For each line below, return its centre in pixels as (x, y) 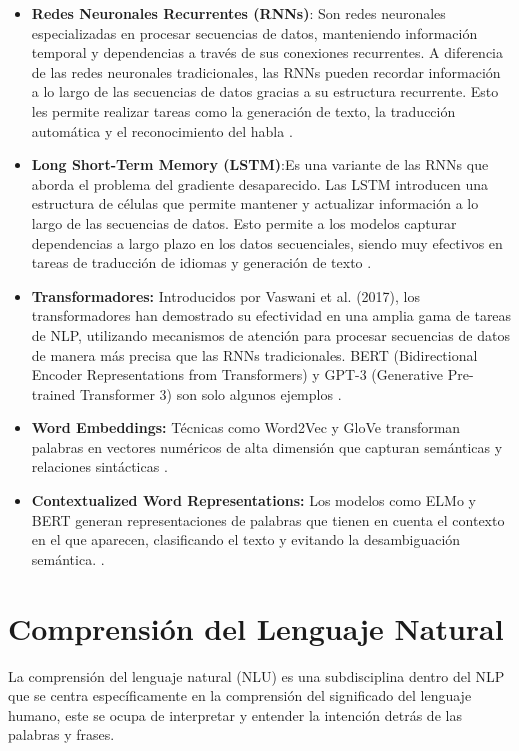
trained (53, 393)
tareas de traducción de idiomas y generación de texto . (201, 262)
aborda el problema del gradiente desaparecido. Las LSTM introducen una (259, 183)
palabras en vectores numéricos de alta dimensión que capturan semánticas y (267, 446)
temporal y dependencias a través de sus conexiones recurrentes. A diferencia (267, 52)
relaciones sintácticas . (99, 466)
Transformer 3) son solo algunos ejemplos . (211, 393)
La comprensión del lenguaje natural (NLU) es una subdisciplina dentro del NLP (256, 675)
